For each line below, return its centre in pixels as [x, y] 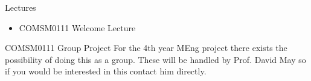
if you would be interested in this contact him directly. [106, 71]
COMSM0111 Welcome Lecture [77, 27]
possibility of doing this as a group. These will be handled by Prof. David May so [155, 59]
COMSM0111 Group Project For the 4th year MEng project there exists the [146, 48]
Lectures [21, 7]
